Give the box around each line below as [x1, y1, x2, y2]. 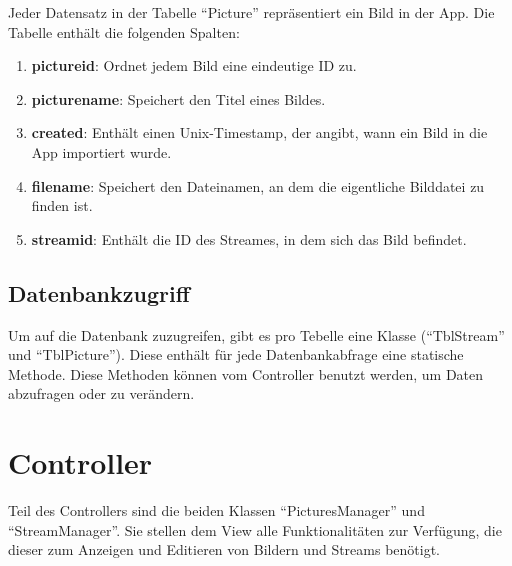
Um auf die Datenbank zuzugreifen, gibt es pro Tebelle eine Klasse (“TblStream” [8, 324, 505, 345]
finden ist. [31, 195, 93, 216]
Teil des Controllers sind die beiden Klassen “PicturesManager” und [8, 500, 425, 521]
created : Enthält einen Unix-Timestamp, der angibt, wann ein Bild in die [31, 122, 488, 143]
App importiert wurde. [31, 141, 172, 162]
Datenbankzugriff [8, 277, 190, 308]
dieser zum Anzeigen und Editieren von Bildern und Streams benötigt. [8, 539, 441, 560]
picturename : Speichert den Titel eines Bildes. [31, 88, 326, 109]
